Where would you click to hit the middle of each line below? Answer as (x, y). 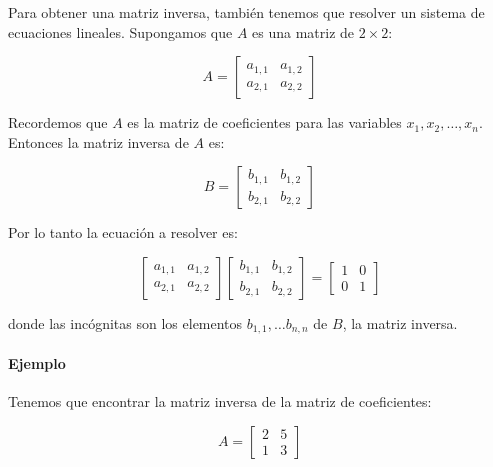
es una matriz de (303, 31)
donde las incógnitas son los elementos (125, 322)
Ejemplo (37, 363)
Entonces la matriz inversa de (98, 141)
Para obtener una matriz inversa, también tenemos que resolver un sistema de (246, 12)
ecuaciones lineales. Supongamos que (120, 31)
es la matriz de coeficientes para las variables (264, 122)
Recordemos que (58, 122)
